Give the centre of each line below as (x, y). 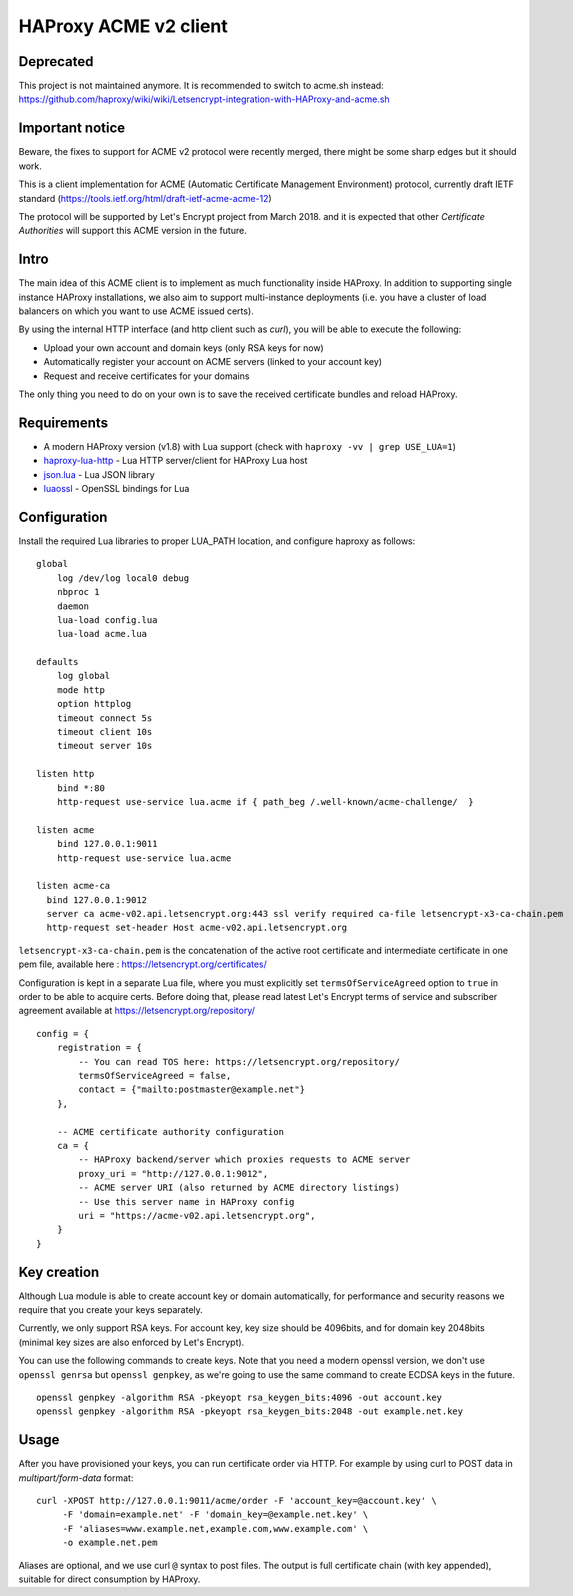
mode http (80, 689)
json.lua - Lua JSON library (99, 474)
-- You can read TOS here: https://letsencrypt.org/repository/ (239, 1061)
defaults (57, 662)
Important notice (72, 128)
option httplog (94, 704)
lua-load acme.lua (102, 634)
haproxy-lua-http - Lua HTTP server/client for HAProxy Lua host (175, 461)
